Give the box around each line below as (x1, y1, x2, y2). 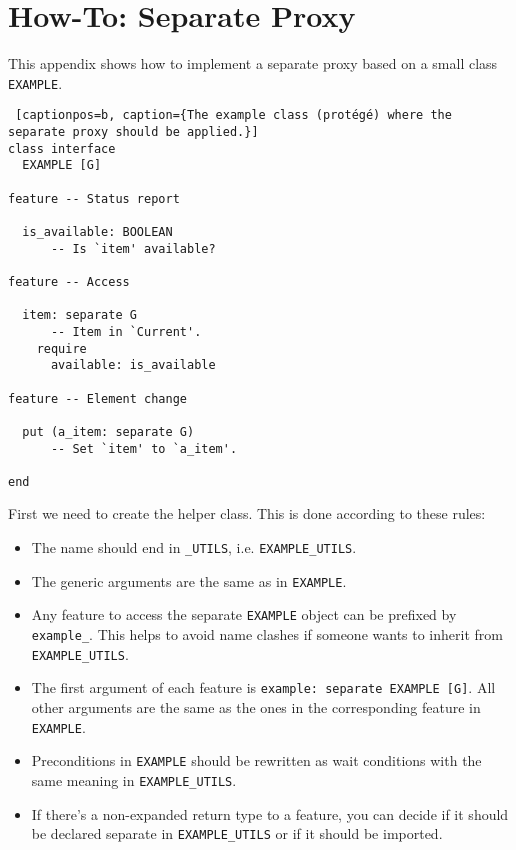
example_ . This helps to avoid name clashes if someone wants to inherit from (31, 624, 503, 645)
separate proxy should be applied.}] (8, 125, 259, 140)
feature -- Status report (8, 191, 180, 206)
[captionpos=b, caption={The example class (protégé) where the (15, 108, 452, 123)
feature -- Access (8, 274, 130, 289)
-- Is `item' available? (50, 241, 216, 256)
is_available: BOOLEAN (22, 224, 173, 239)
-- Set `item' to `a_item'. (50, 441, 238, 456)
